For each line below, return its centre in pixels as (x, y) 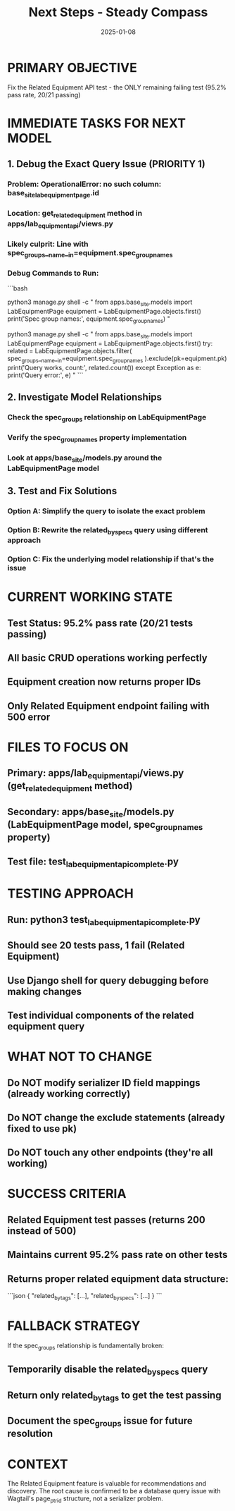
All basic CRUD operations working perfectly (107, 657)
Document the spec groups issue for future (100, 1422)
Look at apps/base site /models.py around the (85, 458)
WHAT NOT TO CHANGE (80, 1057)
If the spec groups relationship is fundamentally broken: (85, 1346)
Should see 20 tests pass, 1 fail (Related (96, 946)
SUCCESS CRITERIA (67, 1194)
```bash (18, 288)
